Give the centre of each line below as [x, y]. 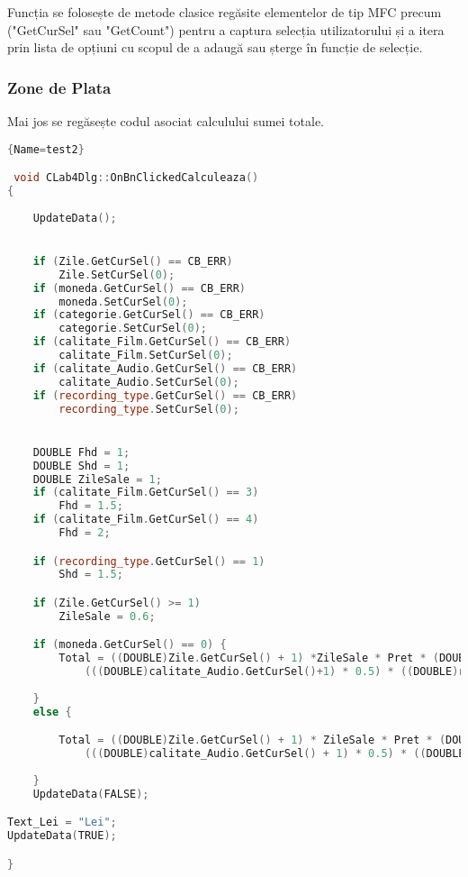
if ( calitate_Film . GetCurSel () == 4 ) [146, 520]
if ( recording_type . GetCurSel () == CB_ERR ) [165, 395]
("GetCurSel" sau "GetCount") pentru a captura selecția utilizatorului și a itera [226, 29]
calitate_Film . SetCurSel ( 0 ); [146, 356]
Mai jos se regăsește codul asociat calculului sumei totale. [166, 121]
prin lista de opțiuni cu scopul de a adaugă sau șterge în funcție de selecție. [215, 47]
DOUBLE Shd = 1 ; [81, 466]
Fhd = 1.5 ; [91, 506]
